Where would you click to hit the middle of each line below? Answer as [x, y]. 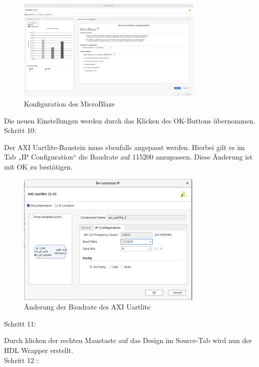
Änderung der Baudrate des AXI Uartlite [87, 307]
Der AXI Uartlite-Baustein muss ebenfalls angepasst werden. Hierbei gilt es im [125, 147]
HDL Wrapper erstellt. [39, 350]
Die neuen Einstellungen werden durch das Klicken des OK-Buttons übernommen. [130, 120]
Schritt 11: [20, 323]
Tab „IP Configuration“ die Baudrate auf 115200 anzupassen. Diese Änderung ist [129, 157]
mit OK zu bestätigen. [38, 167]
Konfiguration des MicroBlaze [69, 104]
